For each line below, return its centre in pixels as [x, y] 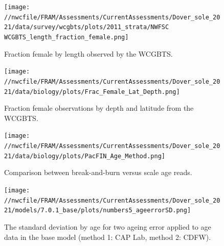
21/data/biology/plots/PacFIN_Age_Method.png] [85, 156]
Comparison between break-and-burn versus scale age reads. [98, 172]
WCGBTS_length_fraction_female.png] [66, 37]
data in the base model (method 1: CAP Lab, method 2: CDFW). [108, 237]
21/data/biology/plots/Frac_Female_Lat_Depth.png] [92, 92]
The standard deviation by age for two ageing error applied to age [108, 226]
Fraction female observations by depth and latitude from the [99, 108]
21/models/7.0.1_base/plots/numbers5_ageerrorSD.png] [98, 211]
